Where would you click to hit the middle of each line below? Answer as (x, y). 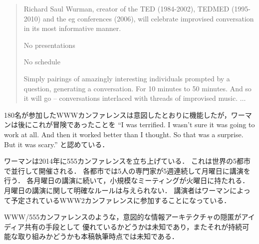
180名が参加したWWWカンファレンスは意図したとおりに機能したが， (118, 115)
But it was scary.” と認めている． (57, 144)
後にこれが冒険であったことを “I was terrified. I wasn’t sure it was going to (136, 124)
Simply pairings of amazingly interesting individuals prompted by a (127, 78)
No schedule (42, 62)
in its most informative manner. (72, 28)
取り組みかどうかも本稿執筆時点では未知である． (98, 236)
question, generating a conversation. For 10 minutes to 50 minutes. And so (137, 88)
